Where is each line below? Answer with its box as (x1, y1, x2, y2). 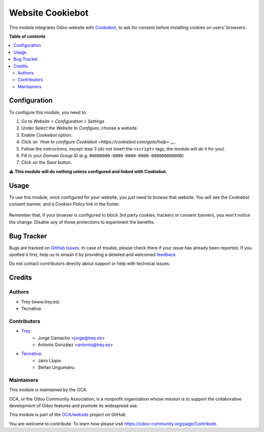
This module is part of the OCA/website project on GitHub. (9, 412, 127, 418)
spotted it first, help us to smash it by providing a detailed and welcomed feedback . (9, 252, 177, 257)
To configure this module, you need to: (9, 109, 88, 115)
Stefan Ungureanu (38, 364, 75, 370)
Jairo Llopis (38, 357, 61, 363)
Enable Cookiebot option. (21, 132, 72, 138)
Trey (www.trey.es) (21, 299, 60, 305)
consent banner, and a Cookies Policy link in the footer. (9, 201, 120, 207)
